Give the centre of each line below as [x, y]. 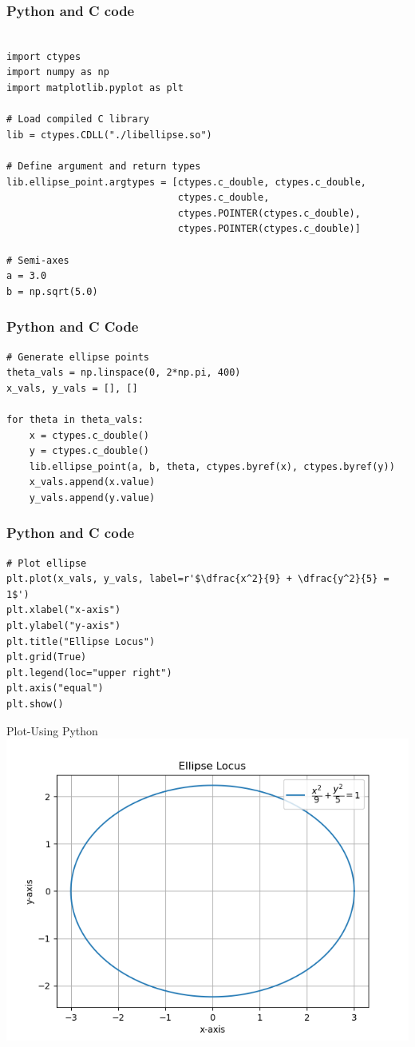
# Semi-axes [38, 260]
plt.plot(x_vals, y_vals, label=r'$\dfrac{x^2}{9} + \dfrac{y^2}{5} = [198, 579]
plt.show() [35, 705]
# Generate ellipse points [78, 357]
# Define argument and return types [104, 166]
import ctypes [44, 56]
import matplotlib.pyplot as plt [95, 88]
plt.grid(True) [47, 657]
